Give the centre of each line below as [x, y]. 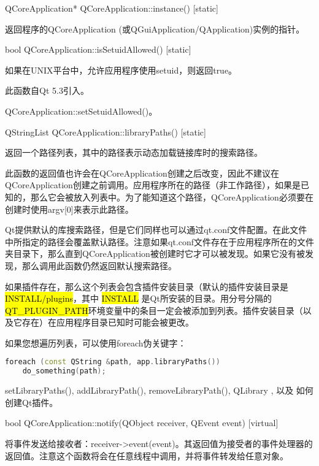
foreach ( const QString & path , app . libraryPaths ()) [113, 362]
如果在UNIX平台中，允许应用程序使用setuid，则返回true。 [121, 70]
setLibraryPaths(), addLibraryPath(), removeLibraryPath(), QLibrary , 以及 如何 [159, 390]
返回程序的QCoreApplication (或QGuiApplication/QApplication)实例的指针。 [155, 29]
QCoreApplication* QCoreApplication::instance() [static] [112, 8]
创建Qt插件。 [32, 402]
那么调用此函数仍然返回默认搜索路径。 [99, 265]
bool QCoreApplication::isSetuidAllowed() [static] [98, 49]
